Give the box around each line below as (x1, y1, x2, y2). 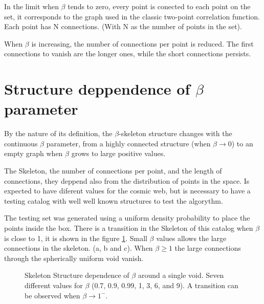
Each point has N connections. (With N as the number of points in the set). (4, 21, 242, 32)
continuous (4, 138, 38, 148)
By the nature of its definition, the (4, 128, 113, 139)
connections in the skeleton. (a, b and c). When (4, 243, 153, 253)
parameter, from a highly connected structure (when (46, 138, 211, 148)
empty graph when (4, 148, 63, 159)
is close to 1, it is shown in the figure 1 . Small (4, 232, 147, 243)
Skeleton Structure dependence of (25, 270, 129, 280)
